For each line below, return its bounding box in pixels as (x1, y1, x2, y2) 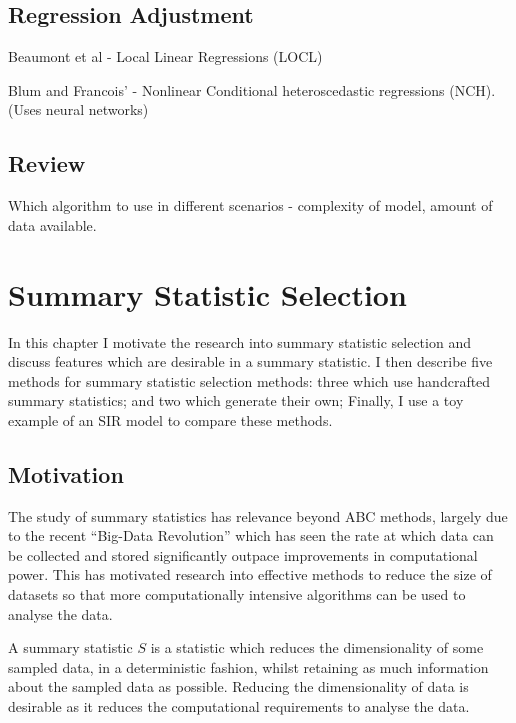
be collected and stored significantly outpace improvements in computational (8, 544, 478, 565)
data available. (8, 214, 97, 235)
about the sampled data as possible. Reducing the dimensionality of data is (8, 676, 469, 697)
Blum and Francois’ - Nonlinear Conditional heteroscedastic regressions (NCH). (8, 79, 496, 100)
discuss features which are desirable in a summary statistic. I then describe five (8, 351, 493, 372)
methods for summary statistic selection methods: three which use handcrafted (8, 370, 491, 391)
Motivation (8, 458, 124, 489)
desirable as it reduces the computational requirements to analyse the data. (8, 696, 470, 717)
